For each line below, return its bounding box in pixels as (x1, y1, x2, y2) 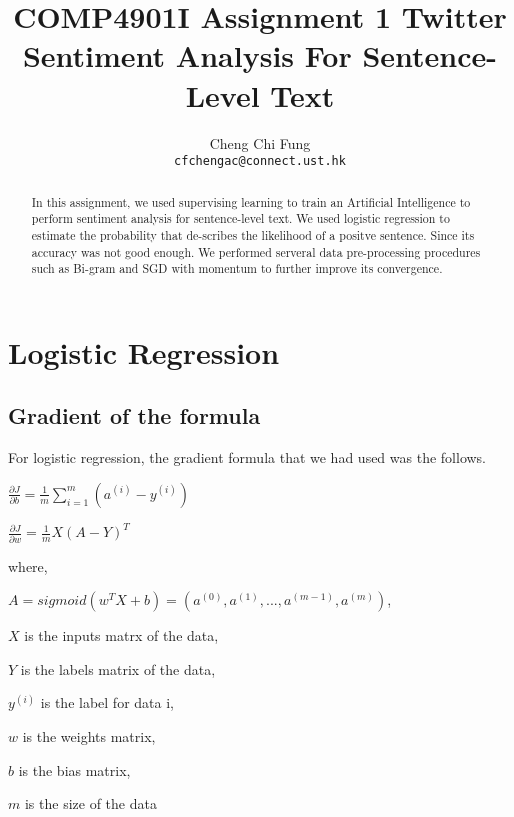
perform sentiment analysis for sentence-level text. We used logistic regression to (31, 210, 450, 227)
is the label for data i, (40, 692, 174, 713)
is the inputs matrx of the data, (24, 625, 219, 646)
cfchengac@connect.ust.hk (174, 154, 346, 169)
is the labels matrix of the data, (20, 658, 216, 679)
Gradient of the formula (8, 400, 261, 431)
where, (8, 555, 48, 576)
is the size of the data (24, 793, 157, 814)
